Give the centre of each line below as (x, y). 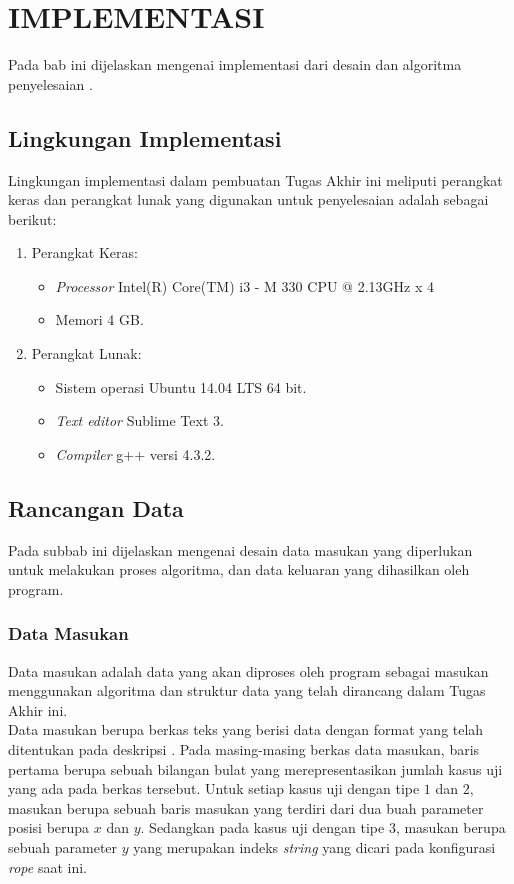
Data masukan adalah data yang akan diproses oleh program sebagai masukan (248, 670)
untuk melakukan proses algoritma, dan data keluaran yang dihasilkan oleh (239, 569)
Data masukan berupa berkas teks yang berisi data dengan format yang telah (246, 729)
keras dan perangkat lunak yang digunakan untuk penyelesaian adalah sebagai (248, 199)
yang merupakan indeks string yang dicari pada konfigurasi (314, 847)
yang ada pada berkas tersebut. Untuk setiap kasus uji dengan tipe (214, 788)
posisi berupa (49, 827)
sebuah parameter (63, 847)
